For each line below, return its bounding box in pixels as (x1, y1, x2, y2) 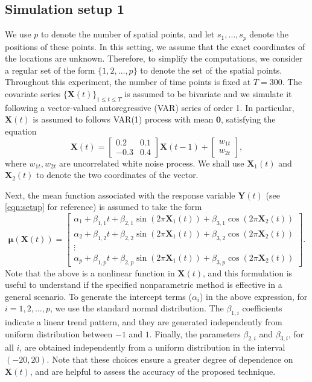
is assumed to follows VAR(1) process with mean (33, 113, 214, 126)
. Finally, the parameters (149, 327, 241, 340)
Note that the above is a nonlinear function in (5, 266, 175, 279)
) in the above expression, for (200, 290, 308, 302)
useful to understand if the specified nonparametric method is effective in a (5, 278, 282, 291)
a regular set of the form (5, 63, 95, 76)
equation (5, 125, 37, 138)
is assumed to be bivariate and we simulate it (124, 88, 292, 100)
